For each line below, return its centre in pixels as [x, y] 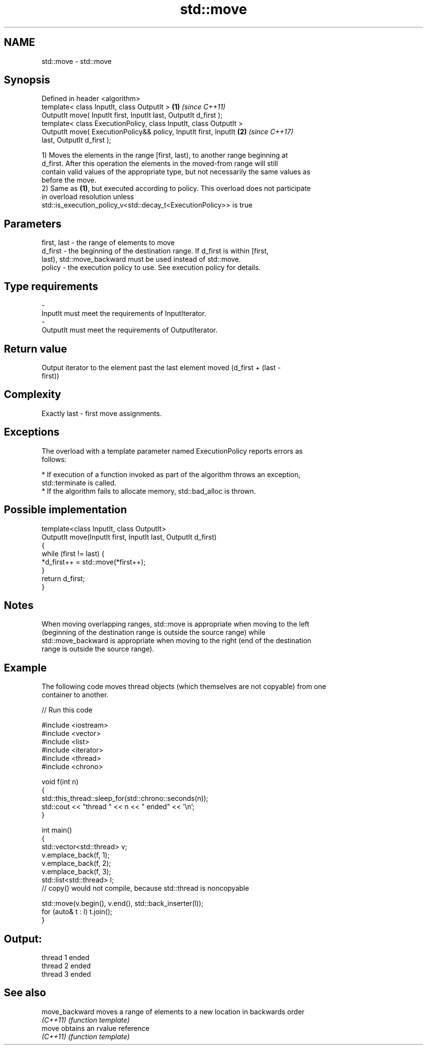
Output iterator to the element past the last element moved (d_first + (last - [161, 367]
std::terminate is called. [79, 483]
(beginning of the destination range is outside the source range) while [154, 632]
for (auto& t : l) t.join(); [77, 912]
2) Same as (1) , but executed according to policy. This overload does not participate [176, 189]
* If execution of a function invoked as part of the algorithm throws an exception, [171, 474]
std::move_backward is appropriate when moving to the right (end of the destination [176, 641]
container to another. [75, 695]
